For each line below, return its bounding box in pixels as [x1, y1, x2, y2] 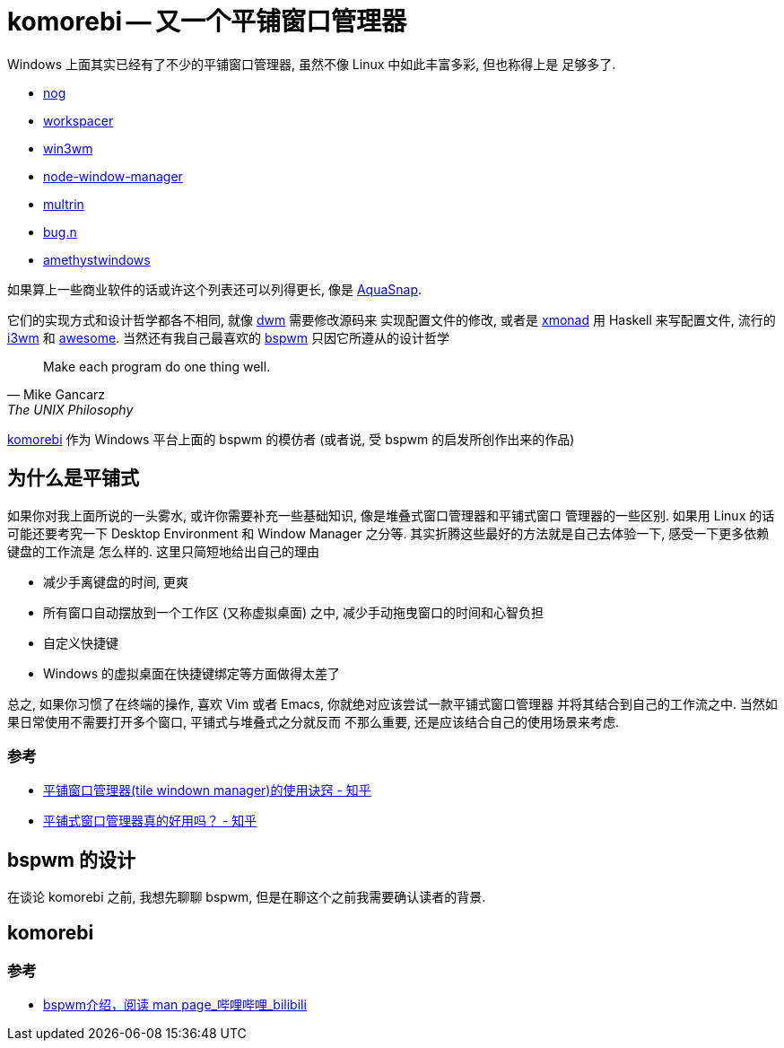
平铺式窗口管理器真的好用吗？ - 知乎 [43, 813, 257, 829]
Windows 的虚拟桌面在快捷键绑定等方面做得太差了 [43, 665, 340, 681]
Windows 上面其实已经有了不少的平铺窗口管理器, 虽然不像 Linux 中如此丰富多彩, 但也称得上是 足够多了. [7, 56, 616, 72]
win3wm [43, 140, 93, 156]
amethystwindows [43, 251, 151, 267]
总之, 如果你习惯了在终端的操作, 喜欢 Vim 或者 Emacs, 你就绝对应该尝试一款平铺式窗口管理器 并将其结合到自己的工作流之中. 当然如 [7, 695, 778, 712]
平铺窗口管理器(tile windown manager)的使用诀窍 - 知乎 [43, 782, 371, 799]
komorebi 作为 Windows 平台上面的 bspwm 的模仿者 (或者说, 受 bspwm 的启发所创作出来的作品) [7, 431, 575, 447]
